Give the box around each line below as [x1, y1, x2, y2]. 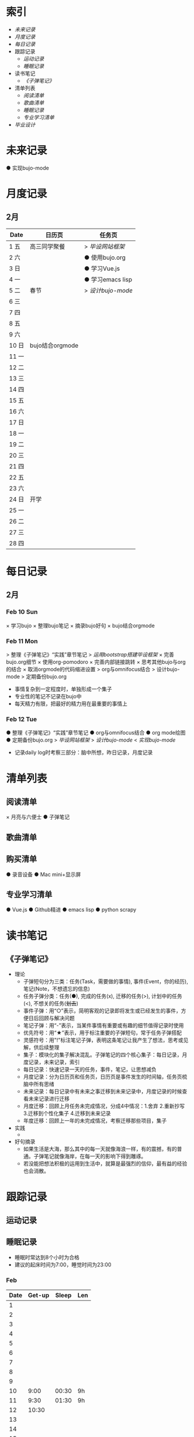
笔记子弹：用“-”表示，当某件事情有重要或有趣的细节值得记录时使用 [23, 1022, 184, 1029]
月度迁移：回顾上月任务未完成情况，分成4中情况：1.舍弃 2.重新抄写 [23, 1103, 185, 1110]
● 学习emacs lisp [84, 275, 133, 283]
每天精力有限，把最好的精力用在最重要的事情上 [14, 700, 127, 707]
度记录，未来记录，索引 [23, 1059, 80, 1066]
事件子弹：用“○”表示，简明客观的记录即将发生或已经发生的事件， [23, 1007, 181, 1014]
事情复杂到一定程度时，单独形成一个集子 [14, 685, 112, 692]
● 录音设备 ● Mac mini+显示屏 [6, 871, 81, 878]
